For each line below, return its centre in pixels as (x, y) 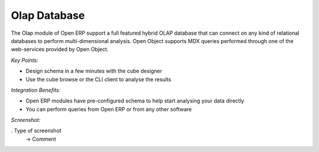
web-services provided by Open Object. (60, 49)
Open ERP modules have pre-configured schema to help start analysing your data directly (135, 101)
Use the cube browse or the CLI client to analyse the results (98, 79)
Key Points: (25, 60)
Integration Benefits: (36, 90)
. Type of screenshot (36, 131)
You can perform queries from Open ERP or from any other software (109, 109)
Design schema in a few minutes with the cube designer (94, 71)
